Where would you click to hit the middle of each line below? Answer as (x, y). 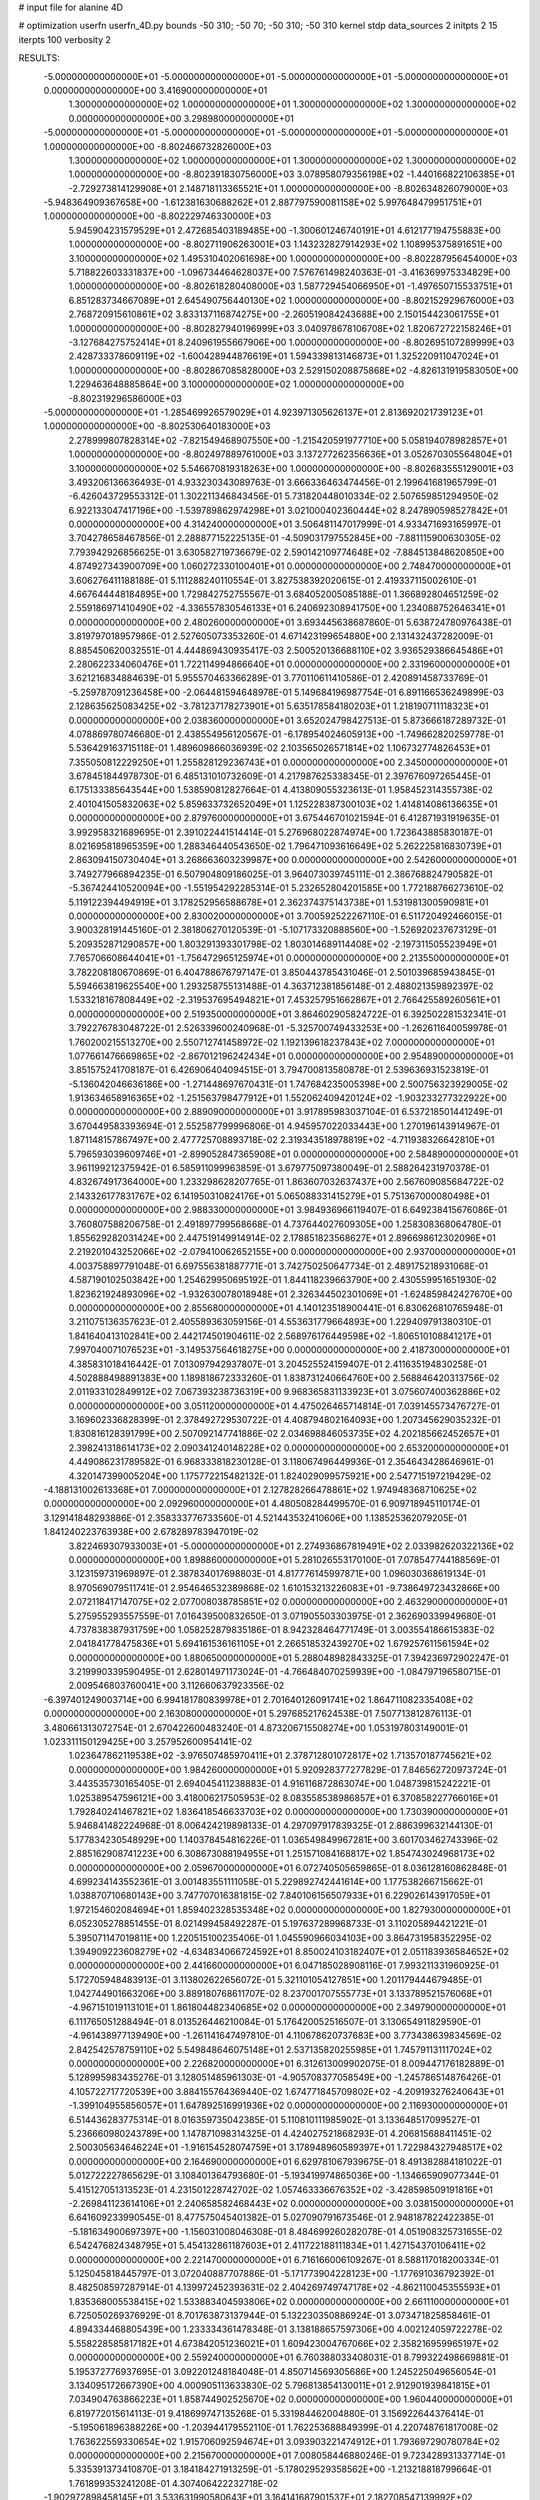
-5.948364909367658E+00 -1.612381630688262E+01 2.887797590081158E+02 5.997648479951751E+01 (262, 202)
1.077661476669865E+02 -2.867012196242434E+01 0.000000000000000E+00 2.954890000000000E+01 (291, 1056)
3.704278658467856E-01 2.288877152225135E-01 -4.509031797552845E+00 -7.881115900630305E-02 (285, 538)
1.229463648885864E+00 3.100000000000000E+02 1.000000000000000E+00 (236, 384)
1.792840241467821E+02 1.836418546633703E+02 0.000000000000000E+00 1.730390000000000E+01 (288, 1811)
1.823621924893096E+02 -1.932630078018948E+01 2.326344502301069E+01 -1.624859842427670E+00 (290, 1294)
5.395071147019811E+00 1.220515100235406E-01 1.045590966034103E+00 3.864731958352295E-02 (280, 1937)
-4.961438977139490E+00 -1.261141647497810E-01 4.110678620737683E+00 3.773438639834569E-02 (285, 2036)
